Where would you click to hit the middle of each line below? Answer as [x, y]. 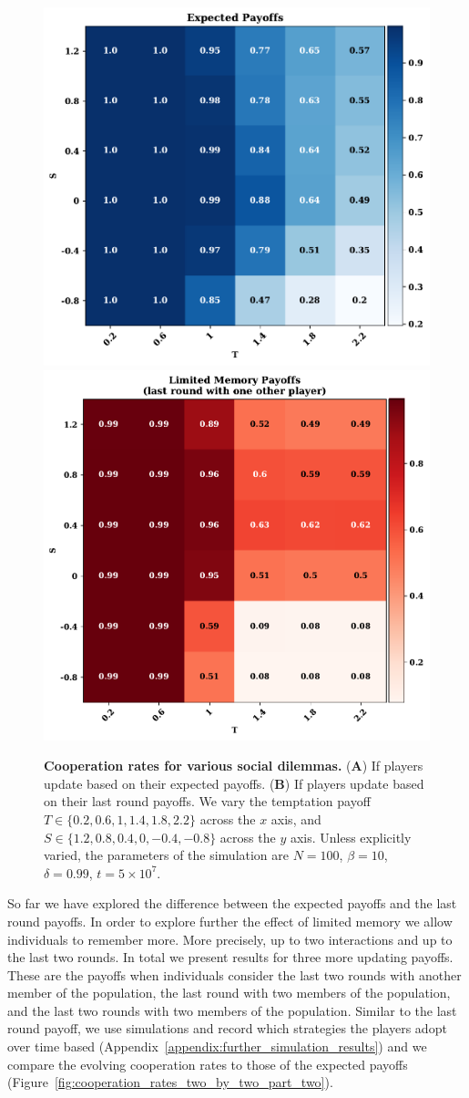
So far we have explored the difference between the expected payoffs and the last [232, 903]
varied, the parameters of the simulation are [167, 855]
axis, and [296, 818]
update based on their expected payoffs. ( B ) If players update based [234, 783]
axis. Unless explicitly [351, 837]
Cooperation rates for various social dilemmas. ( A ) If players [234, 766]
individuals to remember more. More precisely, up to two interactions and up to [230, 939]
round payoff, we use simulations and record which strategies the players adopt [227, 1028]
